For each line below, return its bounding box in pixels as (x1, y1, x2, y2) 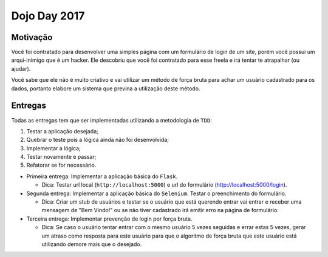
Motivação (11, 32, 53, 42)
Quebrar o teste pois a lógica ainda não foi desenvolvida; (26, 136, 169, 144)
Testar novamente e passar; (26, 153, 97, 161)
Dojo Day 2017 (11, 9, 85, 22)
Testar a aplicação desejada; (26, 127, 98, 135)
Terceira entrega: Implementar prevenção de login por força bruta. (26, 215, 193, 222)
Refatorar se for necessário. (26, 161, 97, 169)
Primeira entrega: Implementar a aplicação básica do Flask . (26, 173, 178, 180)
